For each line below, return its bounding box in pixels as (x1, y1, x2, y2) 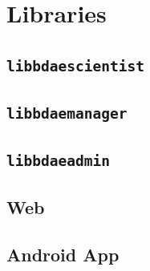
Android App (6, 241, 120, 266)
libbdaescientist (6, 57, 144, 75)
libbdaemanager (6, 105, 128, 123)
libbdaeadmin (6, 152, 110, 170)
